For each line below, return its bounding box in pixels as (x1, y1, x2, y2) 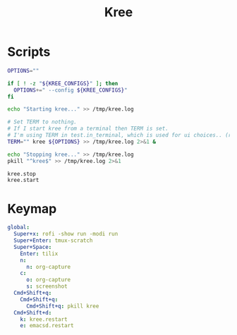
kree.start (7, 177, 39, 184)
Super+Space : (13, 243, 52, 250)
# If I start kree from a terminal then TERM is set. (7, 125, 169, 133)
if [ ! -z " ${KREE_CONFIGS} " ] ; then (7, 80, 119, 87)
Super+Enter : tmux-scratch (13, 237, 93, 244)
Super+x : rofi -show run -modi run (13, 231, 119, 238)
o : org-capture (25, 276, 71, 284)
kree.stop (7, 170, 37, 177)
